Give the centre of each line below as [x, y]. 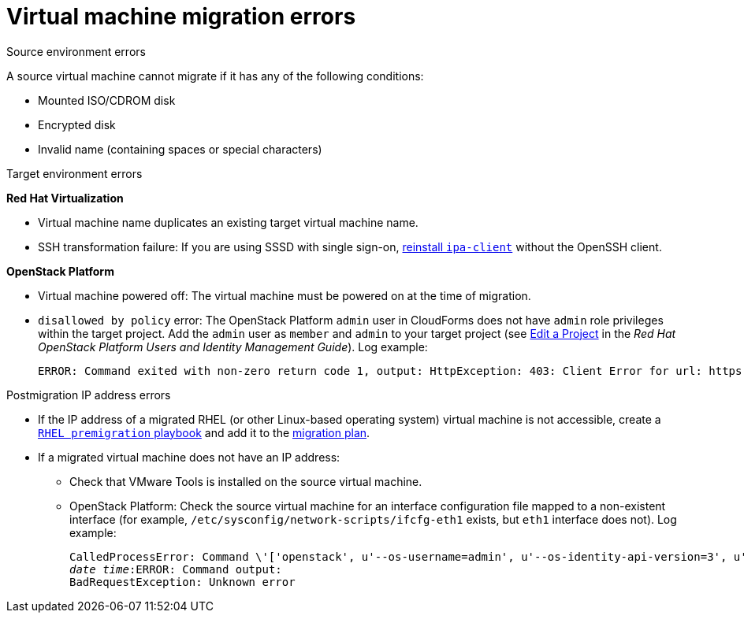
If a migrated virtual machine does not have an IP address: [189, 457]
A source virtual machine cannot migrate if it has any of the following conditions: [215, 76]
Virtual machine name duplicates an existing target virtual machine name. [228, 222]
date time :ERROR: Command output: [176, 569]
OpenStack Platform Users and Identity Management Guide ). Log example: [233, 347]
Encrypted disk [77, 124]
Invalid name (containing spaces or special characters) [180, 149]
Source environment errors [76, 51]
